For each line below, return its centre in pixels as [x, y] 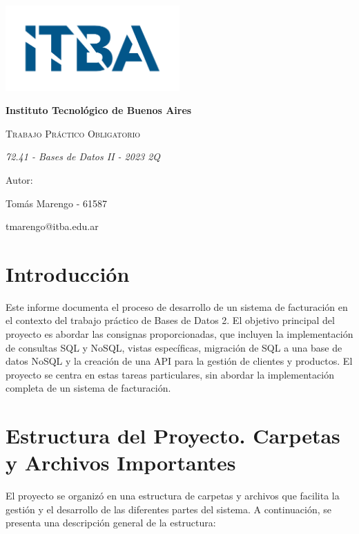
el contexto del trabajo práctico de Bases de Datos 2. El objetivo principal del [170, 320]
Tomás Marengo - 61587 [57, 203]
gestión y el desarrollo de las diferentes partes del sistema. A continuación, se [169, 509]
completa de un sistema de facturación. [88, 388]
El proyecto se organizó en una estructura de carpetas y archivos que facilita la [173, 496]
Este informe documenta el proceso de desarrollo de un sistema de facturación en [177, 306]
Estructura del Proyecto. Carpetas [173, 436]
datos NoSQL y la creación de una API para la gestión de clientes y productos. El [179, 361]
